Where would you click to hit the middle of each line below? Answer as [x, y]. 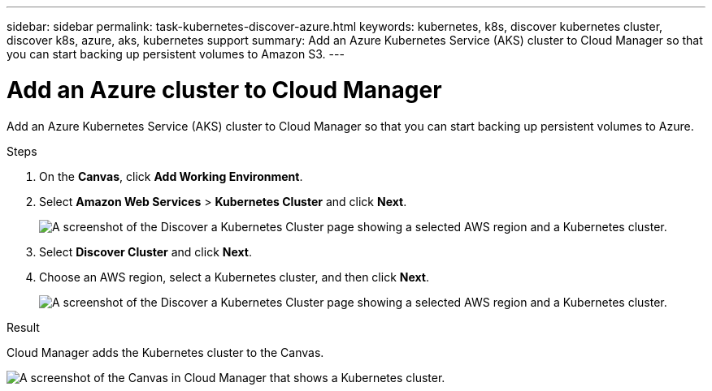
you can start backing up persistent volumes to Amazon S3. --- [176, 54]
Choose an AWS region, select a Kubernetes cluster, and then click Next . [234, 277]
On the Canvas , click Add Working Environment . [171, 176]
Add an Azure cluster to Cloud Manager [224, 90]
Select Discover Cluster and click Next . [145, 251]
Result [23, 327]
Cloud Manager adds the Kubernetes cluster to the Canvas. [165, 352]
